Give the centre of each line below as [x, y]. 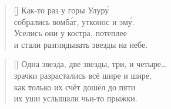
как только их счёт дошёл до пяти [75, 87]
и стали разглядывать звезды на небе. [81, 44]
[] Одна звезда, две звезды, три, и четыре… [90, 64]
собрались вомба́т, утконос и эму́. [74, 21]
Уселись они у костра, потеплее [70, 33]
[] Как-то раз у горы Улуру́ [61, 10]
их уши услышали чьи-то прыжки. [76, 98]
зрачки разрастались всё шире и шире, [83, 75]
